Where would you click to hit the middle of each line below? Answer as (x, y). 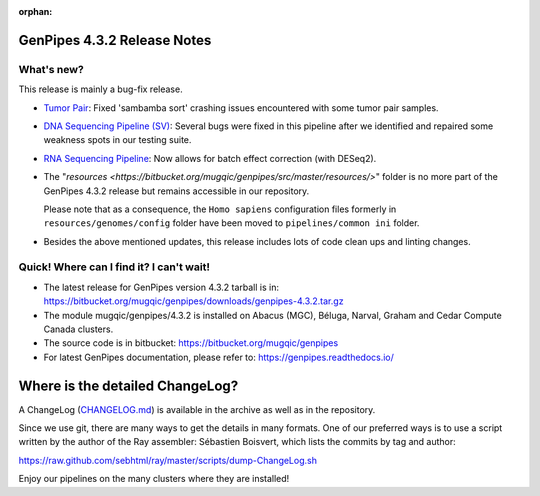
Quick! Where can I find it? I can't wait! (114, 267)
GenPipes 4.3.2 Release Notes (115, 40)
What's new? (51, 69)
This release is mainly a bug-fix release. (101, 89)
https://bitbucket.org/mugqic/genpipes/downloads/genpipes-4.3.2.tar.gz (193, 301)
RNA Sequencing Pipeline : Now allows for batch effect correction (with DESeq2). (210, 158)
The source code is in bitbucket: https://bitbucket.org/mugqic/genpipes (191, 343)
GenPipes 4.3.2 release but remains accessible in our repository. (176, 191)
